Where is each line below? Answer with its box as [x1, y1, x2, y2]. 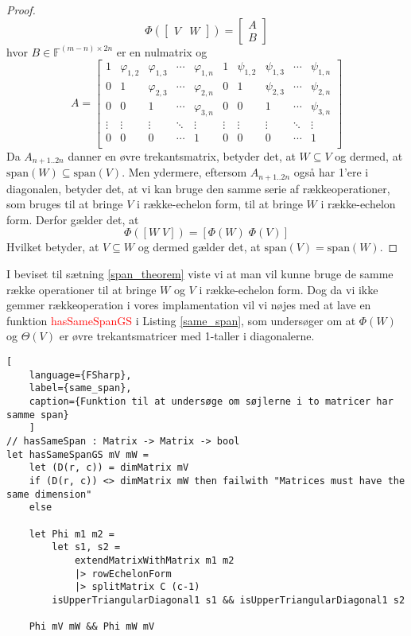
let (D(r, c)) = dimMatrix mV [29, 462, 189, 474]
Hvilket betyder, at [6, 238, 99, 255]
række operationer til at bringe [6, 281, 157, 297]
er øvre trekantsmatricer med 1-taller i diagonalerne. [59, 328, 315, 344]
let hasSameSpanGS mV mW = [6, 448, 149, 460]
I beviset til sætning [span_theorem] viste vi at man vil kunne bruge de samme [6, 266, 394, 282]
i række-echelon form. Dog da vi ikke [199, 281, 378, 297]
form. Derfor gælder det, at [6, 211, 139, 227]
